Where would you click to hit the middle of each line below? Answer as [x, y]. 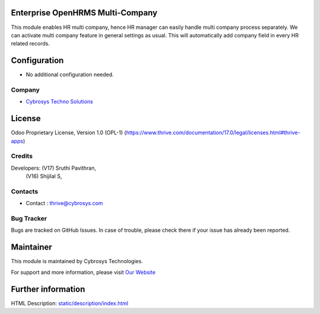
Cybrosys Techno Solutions [59, 102]
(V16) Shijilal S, [44, 176]
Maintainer [32, 247]
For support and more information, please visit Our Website [83, 272]
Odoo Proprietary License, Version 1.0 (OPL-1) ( [69, 132]
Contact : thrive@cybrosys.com [64, 203]
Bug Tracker [29, 219]
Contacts [25, 191]
